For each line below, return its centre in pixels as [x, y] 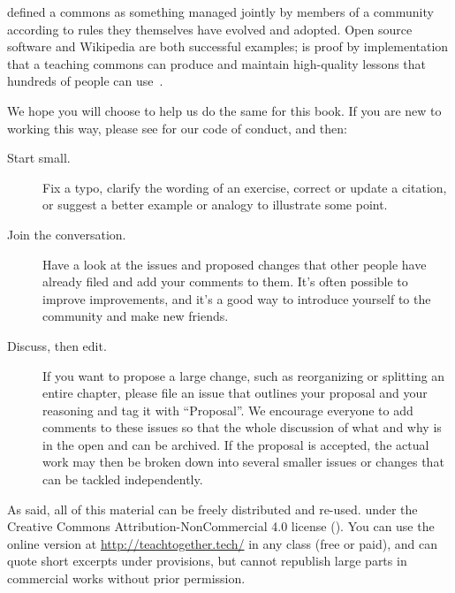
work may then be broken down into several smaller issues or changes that [243, 462]
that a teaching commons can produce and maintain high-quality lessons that [217, 63]
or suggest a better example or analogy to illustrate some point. [215, 205]
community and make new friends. [136, 316]
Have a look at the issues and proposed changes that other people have [235, 264]
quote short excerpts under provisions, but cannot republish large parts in [207, 561]
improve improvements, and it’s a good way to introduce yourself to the [237, 298]
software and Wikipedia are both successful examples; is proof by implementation [228, 46]
